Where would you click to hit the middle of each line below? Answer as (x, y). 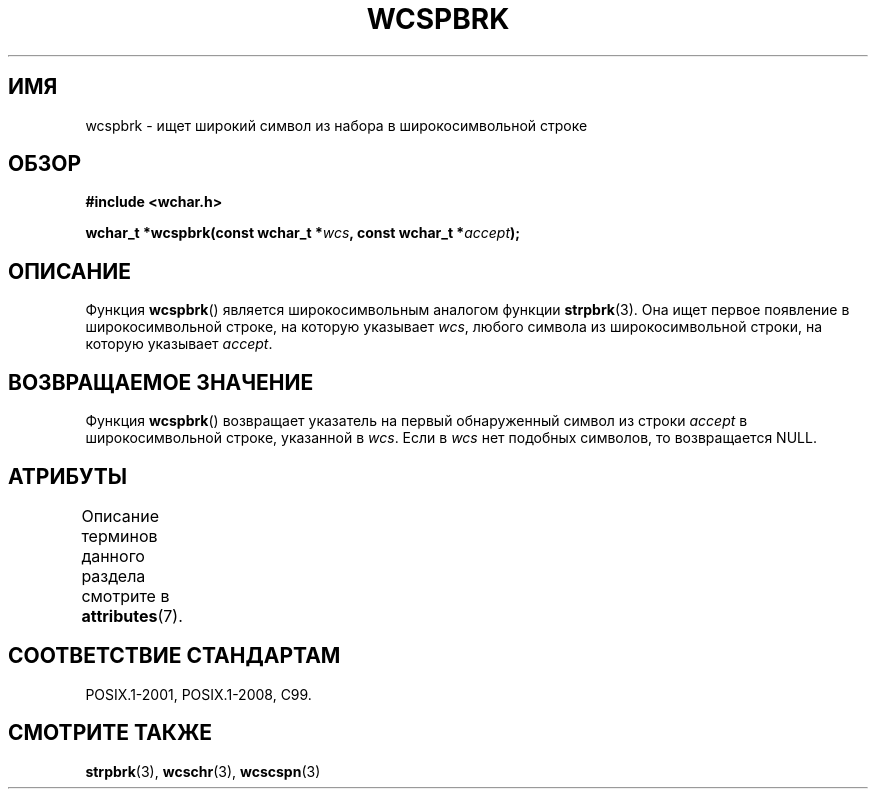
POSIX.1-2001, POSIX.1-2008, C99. (198, 694)
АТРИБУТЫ (68, 476)
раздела (113, 575)
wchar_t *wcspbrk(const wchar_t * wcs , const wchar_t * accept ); (303, 233)
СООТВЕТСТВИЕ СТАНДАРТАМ (174, 656)
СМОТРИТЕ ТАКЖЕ (110, 733)
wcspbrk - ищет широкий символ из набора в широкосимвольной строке (336, 125)
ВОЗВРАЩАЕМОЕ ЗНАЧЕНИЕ (161, 382)
